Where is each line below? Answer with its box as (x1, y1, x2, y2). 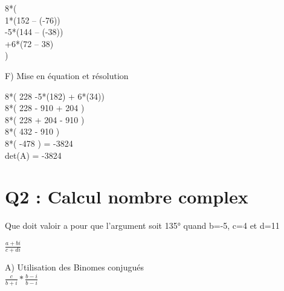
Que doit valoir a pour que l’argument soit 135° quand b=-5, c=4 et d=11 (5, 219, 280, 232)
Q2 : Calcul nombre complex (5, 184, 248, 209)
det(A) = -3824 (5, 149, 62, 161)
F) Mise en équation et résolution (5, 69, 129, 82)
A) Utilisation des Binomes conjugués (5, 261, 144, 273)
